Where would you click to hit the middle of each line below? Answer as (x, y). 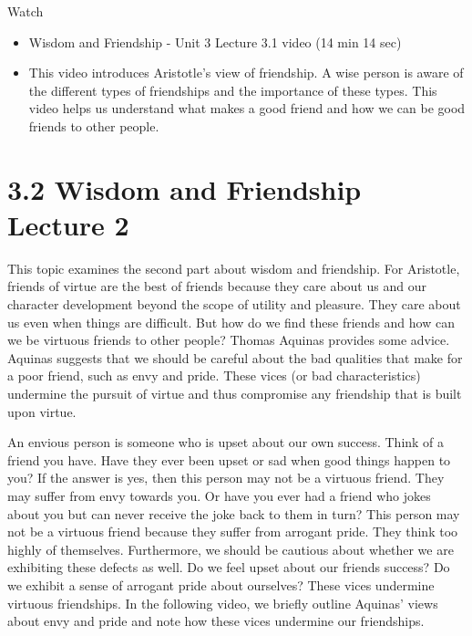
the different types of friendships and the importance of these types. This (233, 90)
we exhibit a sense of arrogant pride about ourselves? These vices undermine (221, 584)
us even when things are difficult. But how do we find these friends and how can (231, 322)
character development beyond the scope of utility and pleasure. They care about (234, 304)
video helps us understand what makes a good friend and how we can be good (247, 108)
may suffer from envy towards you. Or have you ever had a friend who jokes (219, 495)
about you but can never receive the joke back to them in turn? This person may (234, 513)
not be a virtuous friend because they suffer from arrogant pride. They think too (233, 532)
